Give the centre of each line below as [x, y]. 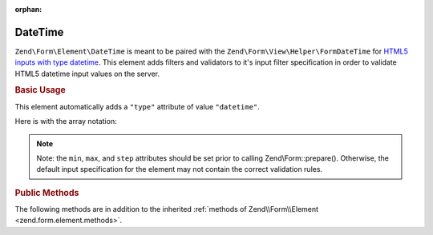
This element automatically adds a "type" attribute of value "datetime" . [137, 106]
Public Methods [47, 193]
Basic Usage [40, 90]
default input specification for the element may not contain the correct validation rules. [180, 169]
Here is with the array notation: [66, 121]
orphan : [28, 9]
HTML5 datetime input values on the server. [87, 74]
